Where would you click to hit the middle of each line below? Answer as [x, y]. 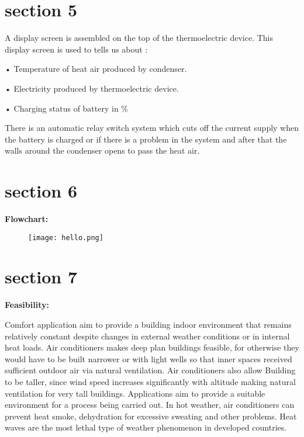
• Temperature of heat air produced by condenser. [96, 69]
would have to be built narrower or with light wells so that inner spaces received [148, 358]
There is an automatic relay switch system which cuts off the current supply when [152, 128]
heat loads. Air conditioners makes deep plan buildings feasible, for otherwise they [152, 347]
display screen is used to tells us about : [76, 49]
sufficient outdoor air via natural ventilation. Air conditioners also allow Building [150, 370]
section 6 [41, 191]
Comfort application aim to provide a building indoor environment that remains [148, 324]
